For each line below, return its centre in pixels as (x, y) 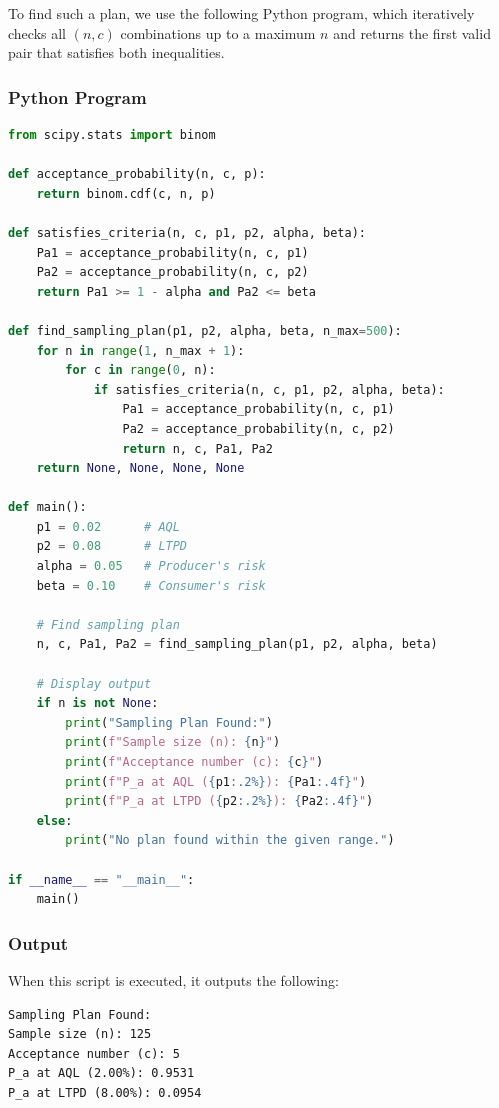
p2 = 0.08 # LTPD (112, 546)
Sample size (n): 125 (80, 1034)
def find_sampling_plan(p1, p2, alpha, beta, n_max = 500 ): (205, 330)
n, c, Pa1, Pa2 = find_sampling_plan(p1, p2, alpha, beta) (237, 644)
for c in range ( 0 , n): (140, 370)
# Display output (94, 683)
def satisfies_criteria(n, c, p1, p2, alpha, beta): (187, 232)
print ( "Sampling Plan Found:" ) (169, 722)
